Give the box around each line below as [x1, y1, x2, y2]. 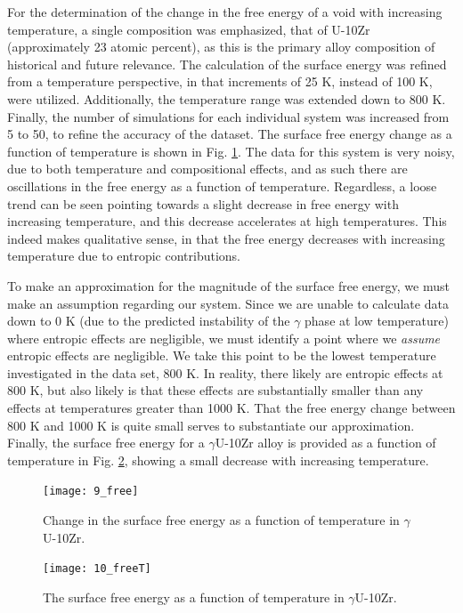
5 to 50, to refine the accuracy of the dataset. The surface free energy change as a [7, 125, 452, 143]
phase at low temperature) [305, 311, 449, 330]
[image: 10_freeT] [43, 562, 151, 576]
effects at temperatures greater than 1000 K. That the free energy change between [7, 399, 456, 417]
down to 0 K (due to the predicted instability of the [7, 311, 290, 330]
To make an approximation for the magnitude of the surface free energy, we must [7, 276, 450, 294]
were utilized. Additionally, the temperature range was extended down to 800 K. [7, 89, 446, 108]
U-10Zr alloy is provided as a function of [215, 433, 436, 452]
